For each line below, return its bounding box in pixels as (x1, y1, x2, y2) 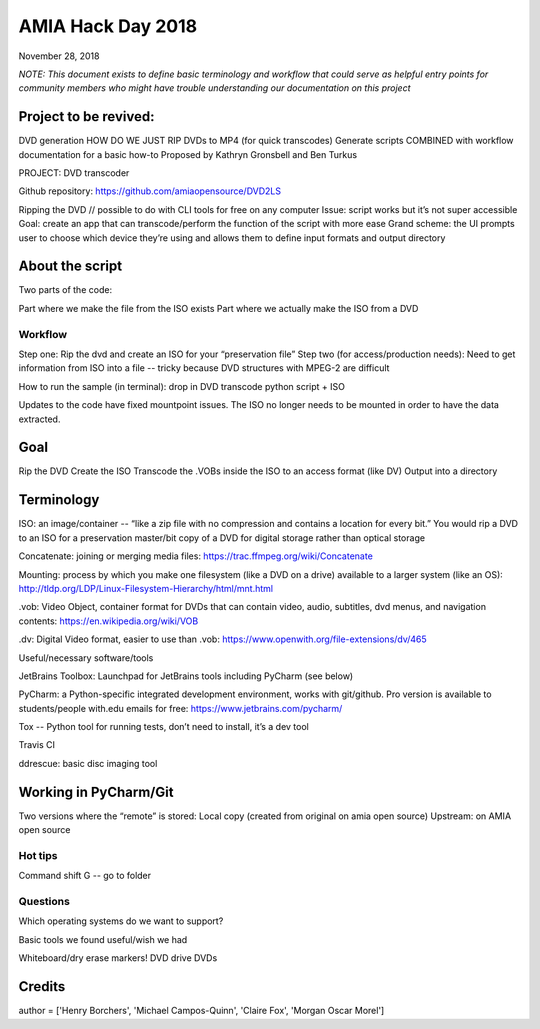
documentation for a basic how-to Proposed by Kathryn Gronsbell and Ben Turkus (18, 148, 358, 160)
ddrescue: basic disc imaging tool (18, 757, 158, 769)
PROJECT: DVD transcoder (18, 167, 130, 179)
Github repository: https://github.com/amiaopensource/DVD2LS (18, 185, 282, 197)
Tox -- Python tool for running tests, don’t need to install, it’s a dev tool (18, 721, 309, 733)
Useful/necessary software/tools (18, 651, 154, 664)
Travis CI (18, 739, 55, 751)
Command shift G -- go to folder (18, 870, 152, 882)
